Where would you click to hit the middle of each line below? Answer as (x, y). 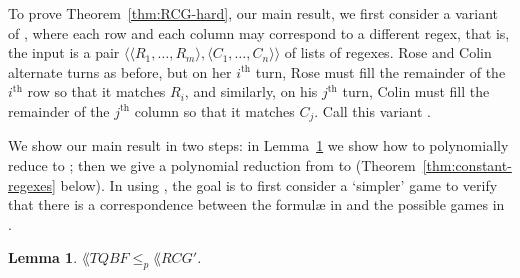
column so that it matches (214, 110)
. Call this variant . (373, 110)
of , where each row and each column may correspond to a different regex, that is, (259, 32)
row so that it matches (96, 91)
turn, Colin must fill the (416, 91)
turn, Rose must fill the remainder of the (380, 71)
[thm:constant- (467, 165)
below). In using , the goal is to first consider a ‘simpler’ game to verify (279, 184)
